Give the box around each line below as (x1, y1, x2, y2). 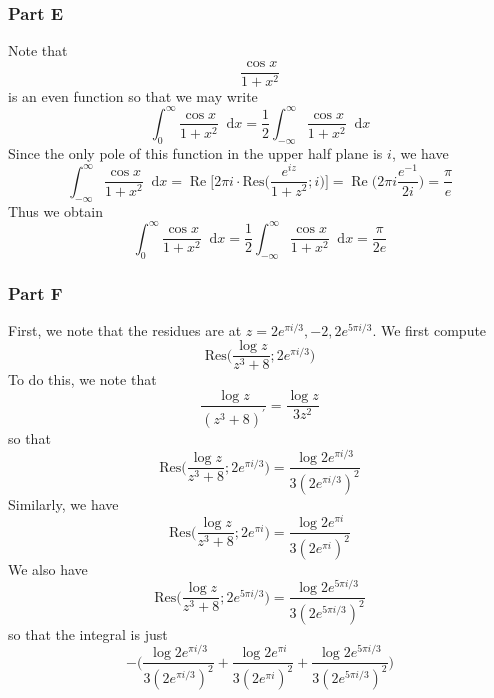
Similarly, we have (8, 493, 119, 514)
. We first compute (372, 319, 487, 340)
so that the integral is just (8, 623, 168, 644)
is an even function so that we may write (8, 85, 258, 106)
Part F (8, 280, 63, 305)
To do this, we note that (8, 369, 157, 390)
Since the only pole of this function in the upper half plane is (8, 142, 383, 163)
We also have (8, 558, 88, 579)
